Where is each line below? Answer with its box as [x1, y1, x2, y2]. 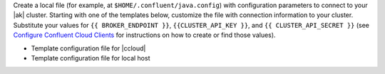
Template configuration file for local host [31, 53, 150, 62]
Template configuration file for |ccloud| [31, 43, 146, 53]
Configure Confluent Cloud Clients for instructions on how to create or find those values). [13, 31, 276, 39]
